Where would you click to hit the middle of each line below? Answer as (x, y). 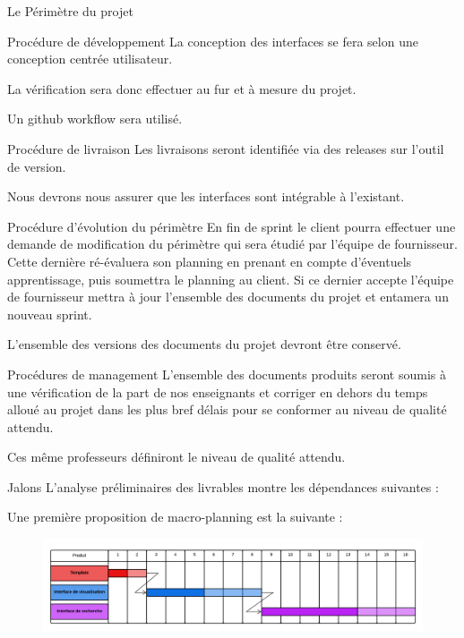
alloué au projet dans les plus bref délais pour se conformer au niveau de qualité (227, 409)
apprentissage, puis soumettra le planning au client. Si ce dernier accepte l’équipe (231, 279)
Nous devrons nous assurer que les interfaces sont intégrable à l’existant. (206, 196)
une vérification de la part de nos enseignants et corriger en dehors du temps (218, 391)
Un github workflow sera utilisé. (95, 119)
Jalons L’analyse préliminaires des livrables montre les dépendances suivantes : (223, 486)
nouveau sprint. (50, 314)
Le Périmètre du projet (70, 11)
